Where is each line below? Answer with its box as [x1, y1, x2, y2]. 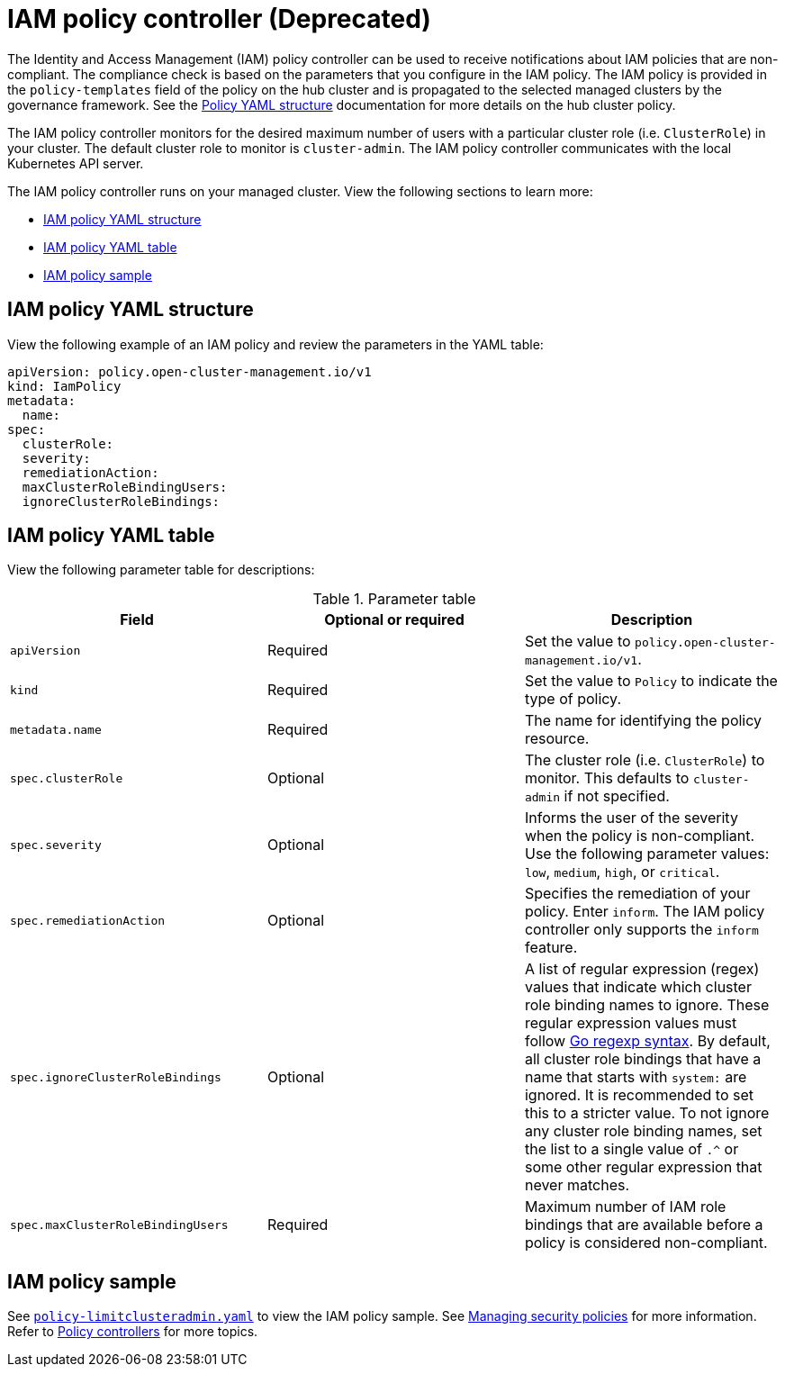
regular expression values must [524, 1014, 737, 1033]
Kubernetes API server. [7, 155, 144, 171]
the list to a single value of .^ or [524, 1140, 739, 1159]
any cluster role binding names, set [524, 1122, 762, 1141]
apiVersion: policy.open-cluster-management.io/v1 [7, 364, 372, 379]
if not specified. [564, 787, 670, 806]
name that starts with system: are [524, 1068, 747, 1087]
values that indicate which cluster [524, 978, 752, 997]
